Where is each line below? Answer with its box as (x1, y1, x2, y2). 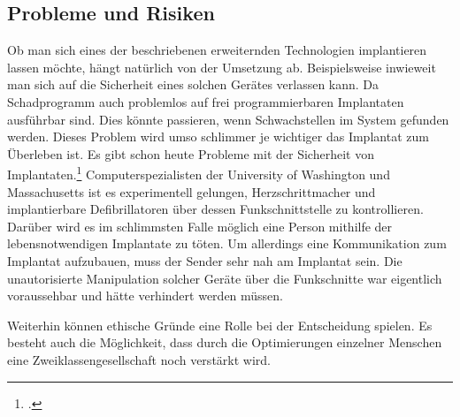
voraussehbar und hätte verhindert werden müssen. (7, 286, 284, 305)
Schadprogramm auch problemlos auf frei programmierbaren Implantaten (7, 92, 404, 110)
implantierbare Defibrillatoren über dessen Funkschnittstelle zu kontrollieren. (7, 200, 424, 218)
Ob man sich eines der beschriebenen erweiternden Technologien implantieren (7, 41, 427, 59)
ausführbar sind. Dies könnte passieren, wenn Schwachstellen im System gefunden (7, 110, 449, 128)
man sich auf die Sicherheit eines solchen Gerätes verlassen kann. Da (7, 75, 379, 94)
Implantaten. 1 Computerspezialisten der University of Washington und (7, 163, 390, 184)
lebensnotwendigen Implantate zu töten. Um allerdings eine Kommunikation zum (7, 234, 447, 253)
